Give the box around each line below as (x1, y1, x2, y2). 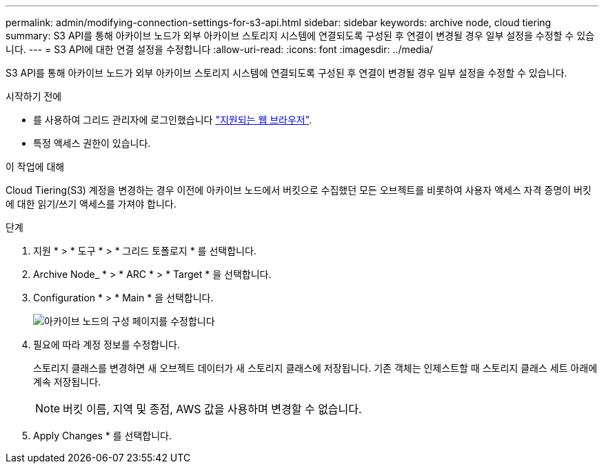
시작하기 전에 (6, 90, 62, 102)
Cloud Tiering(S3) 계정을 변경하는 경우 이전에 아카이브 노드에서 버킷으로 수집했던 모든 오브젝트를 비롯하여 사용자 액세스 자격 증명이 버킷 (6, 184, 592, 196)
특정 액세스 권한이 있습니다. (33, 137, 151, 149)
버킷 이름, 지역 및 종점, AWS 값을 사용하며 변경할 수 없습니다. (63, 402, 362, 416)
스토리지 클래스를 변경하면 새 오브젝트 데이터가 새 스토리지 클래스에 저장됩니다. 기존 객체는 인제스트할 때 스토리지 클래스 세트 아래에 (33, 362, 598, 374)
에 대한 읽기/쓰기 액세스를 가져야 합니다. (6, 198, 177, 210)
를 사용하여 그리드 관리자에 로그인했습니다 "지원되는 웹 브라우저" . (33, 114, 312, 126)
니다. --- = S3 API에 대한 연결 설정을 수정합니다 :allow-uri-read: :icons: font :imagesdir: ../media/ (6, 43, 433, 55)
